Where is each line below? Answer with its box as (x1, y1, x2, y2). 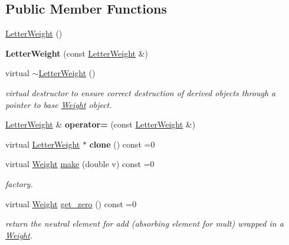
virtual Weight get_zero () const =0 (5, 197, 137, 210)
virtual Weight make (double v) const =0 (5, 158, 155, 170)
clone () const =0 (89, 138, 155, 150)
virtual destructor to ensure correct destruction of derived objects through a (5, 86, 276, 99)
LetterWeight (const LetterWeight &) (5, 47, 149, 59)
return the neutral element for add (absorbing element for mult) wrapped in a (5, 217, 284, 230)
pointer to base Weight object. (5, 98, 112, 110)
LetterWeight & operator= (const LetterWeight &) (5, 118, 196, 130)
